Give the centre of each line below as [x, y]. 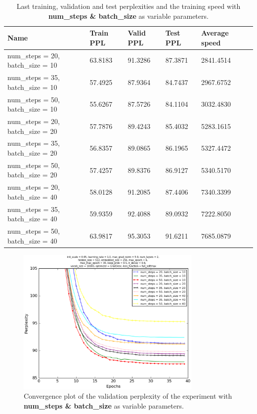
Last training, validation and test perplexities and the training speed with [128, 6]
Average [215, 33]
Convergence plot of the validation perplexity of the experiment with [128, 396]
